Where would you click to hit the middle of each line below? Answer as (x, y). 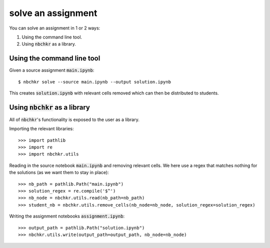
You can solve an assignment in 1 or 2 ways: (55, 28)
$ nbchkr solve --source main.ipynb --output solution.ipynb (94, 82)
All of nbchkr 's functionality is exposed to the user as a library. (74, 119)
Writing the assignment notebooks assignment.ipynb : (67, 216)
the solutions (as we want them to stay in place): (59, 172)
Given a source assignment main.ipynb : (52, 70)
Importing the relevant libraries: (42, 129)
